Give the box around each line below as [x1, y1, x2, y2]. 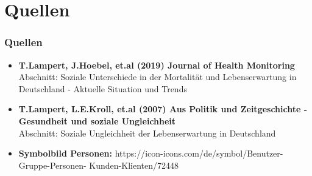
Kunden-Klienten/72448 [89, 158, 179, 171]
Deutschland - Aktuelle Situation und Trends [18, 82, 187, 95]
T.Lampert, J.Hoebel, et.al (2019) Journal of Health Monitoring [18, 58, 295, 71]
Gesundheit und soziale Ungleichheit [18, 114, 176, 127]
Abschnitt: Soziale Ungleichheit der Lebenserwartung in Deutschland [18, 126, 276, 139]
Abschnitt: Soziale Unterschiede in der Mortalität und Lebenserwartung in [18, 70, 297, 83]
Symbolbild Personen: [18, 147, 113, 160]
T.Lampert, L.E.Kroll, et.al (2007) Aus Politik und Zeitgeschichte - [18, 103, 308, 115]
